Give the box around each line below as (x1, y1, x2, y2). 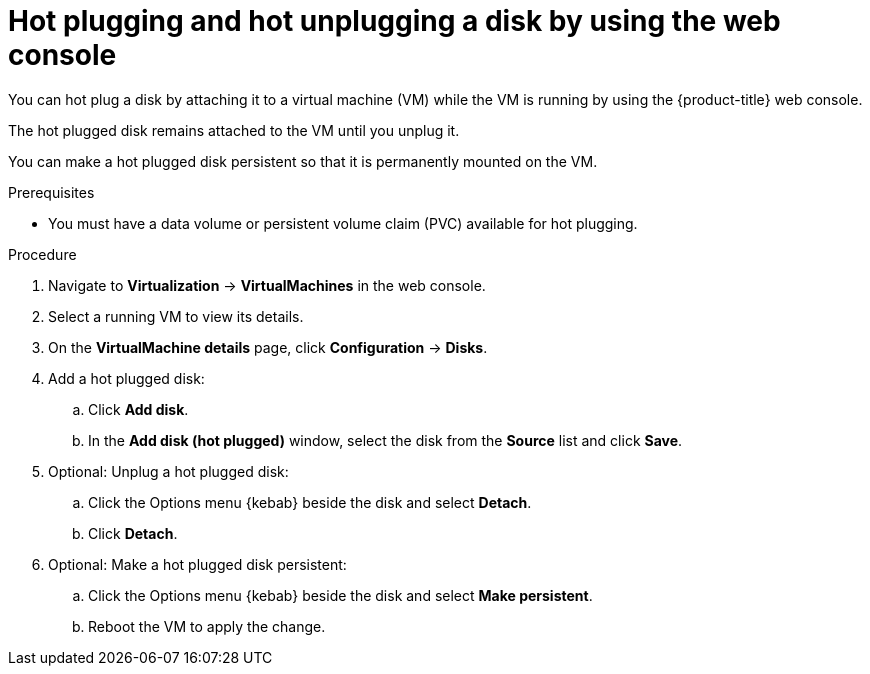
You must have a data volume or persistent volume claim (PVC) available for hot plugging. (48, 214, 638, 232)
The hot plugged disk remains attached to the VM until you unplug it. (8, 121, 460, 139)
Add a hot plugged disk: (48, 369, 205, 387)
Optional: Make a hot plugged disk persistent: (48, 555, 347, 573)
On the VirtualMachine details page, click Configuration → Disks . (48, 338, 488, 356)
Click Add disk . (88, 400, 189, 418)
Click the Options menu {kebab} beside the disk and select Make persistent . (88, 586, 593, 604)
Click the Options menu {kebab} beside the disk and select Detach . (88, 493, 532, 511)
